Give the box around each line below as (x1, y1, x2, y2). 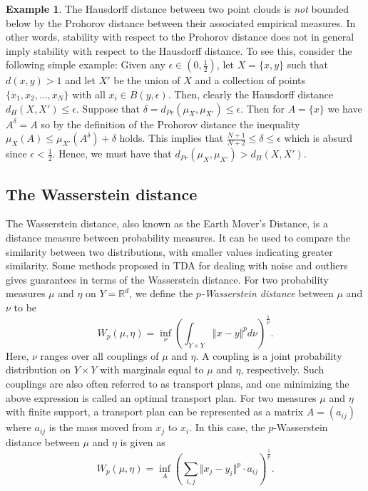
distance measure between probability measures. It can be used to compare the (6, 229, 351, 244)
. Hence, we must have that (52, 146, 172, 161)
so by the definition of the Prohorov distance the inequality (41, 116, 300, 131)
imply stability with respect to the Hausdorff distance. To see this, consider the (6, 43, 352, 58)
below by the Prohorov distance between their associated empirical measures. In (6, 15, 356, 30)
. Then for (240, 100, 285, 115)
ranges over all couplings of (40, 348, 159, 363)
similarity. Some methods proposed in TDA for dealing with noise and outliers (6, 258, 348, 273)
